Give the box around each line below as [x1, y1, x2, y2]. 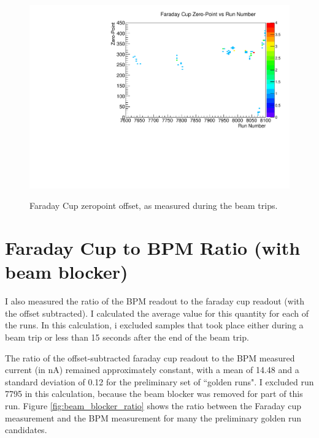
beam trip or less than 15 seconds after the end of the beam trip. [5, 330, 249, 343]
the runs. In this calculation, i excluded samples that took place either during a [5, 319, 304, 331]
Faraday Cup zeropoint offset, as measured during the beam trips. [29, 199, 278, 212]
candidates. [5, 423, 47, 436]
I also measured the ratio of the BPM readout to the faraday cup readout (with [5, 295, 305, 308]
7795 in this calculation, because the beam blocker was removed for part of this [5, 387, 303, 400]
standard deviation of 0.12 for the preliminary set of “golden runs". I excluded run [5, 375, 314, 388]
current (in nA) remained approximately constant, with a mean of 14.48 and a [5, 363, 299, 376]
